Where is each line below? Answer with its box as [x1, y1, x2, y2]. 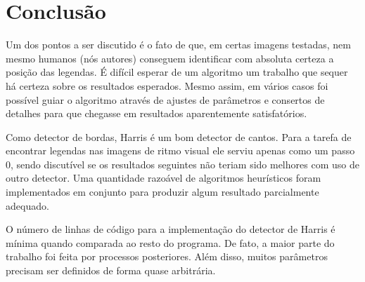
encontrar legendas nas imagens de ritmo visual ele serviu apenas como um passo [6, 143, 355, 158]
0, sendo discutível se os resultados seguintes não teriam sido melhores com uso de [6, 156, 359, 171]
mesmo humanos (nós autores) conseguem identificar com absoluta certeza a [6, 51, 334, 65]
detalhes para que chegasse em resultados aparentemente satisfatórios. [6, 106, 307, 121]
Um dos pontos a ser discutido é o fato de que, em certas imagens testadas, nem [6, 37, 351, 52]
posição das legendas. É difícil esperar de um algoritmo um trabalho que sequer [6, 65, 348, 79]
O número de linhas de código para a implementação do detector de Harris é [6, 222, 335, 236]
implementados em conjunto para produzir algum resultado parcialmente [6, 184, 319, 199]
